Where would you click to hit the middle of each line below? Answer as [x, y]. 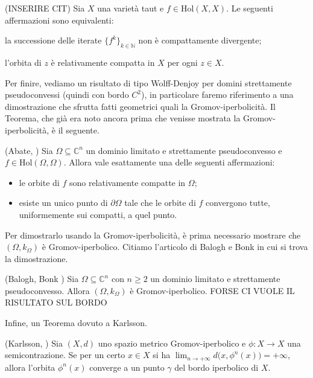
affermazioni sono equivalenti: [59, 20]
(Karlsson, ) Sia [34, 343]
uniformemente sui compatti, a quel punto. [98, 214]
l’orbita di [23, 62]
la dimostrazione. [36, 258]
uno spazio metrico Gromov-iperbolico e [172, 343]
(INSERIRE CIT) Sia [45, 8]
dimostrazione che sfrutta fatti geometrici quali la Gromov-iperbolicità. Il [140, 106]
